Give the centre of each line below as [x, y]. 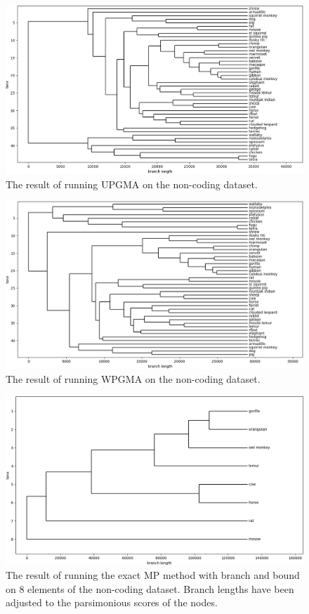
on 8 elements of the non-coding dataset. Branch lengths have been [150, 588]
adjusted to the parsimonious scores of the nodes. [112, 602]
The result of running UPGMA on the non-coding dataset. [132, 184]
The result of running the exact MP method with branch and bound [153, 575]
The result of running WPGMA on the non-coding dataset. [133, 379]
